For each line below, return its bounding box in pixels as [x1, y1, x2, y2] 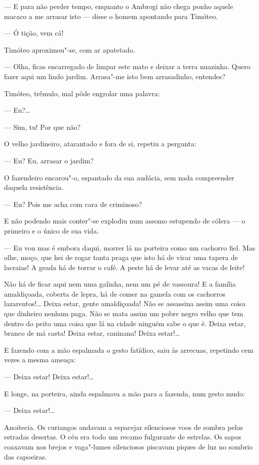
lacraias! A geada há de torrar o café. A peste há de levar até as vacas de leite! [4, 262, 245, 272]
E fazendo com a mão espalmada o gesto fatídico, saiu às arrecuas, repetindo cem [4, 344, 253, 355]
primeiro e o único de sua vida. [4, 225, 99, 236]
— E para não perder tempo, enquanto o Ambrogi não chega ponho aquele [4, 1, 233, 11]
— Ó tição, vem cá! [4, 28, 63, 38]
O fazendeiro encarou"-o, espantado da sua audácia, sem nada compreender [4, 172, 234, 182]
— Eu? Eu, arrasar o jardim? [4, 155, 94, 165]
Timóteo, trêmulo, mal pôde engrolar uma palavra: [4, 88, 160, 98]
